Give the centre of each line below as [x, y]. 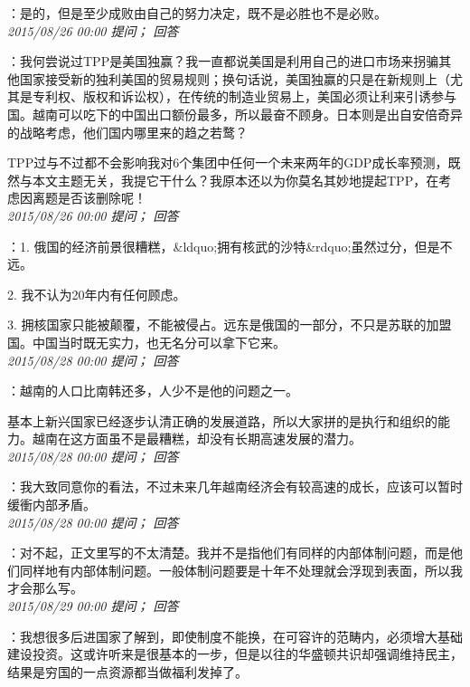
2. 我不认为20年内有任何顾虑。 [97, 294]
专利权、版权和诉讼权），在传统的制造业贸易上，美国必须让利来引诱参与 [244, 96]
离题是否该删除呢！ [89, 198]
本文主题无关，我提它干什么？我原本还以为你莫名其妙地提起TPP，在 [235, 180]
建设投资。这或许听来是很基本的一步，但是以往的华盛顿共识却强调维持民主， [235, 654]
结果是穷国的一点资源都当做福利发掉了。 [127, 671]
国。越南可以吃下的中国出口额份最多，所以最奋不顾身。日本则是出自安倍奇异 [235, 114]
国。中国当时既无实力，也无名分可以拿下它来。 [146, 342]
